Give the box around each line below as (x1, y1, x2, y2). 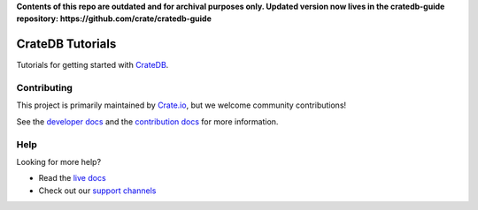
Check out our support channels (38, 185, 157, 196)
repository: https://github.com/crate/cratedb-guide (16, 13, 212, 24)
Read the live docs (38, 173, 106, 184)
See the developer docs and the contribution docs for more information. (16, 116, 279, 127)
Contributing (16, 82, 73, 94)
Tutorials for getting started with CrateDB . (16, 60, 169, 71)
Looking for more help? (16, 156, 102, 167)
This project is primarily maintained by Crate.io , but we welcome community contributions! (16, 100, 347, 110)
